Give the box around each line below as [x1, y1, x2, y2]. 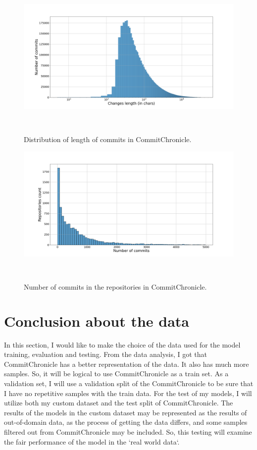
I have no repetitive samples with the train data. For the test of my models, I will [4, 388, 252, 398]
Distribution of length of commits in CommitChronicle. [24, 134, 192, 145]
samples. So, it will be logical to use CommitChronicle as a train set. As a [4, 368, 229, 379]
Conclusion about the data [4, 310, 190, 331]
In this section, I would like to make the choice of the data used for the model [4, 339, 241, 350]
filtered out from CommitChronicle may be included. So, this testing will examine [4, 427, 252, 437]
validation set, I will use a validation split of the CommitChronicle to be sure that [4, 378, 254, 389]
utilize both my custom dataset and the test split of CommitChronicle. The [4, 398, 233, 408]
